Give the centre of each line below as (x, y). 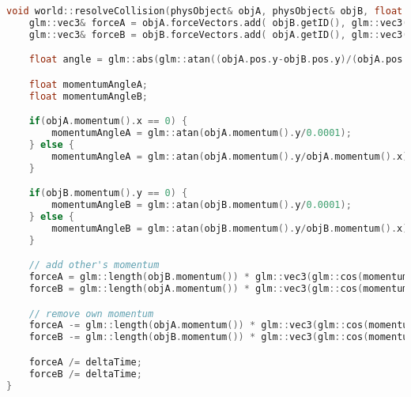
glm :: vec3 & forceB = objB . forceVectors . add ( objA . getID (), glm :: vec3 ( (219, 34)
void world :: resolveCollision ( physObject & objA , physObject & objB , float (205, 11)
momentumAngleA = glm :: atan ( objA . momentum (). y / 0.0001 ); (202, 133)
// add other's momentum (94, 265)
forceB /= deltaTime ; (85, 374)
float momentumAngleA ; (88, 84)
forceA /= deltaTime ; (85, 362)
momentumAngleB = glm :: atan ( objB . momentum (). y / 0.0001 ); (202, 205)
